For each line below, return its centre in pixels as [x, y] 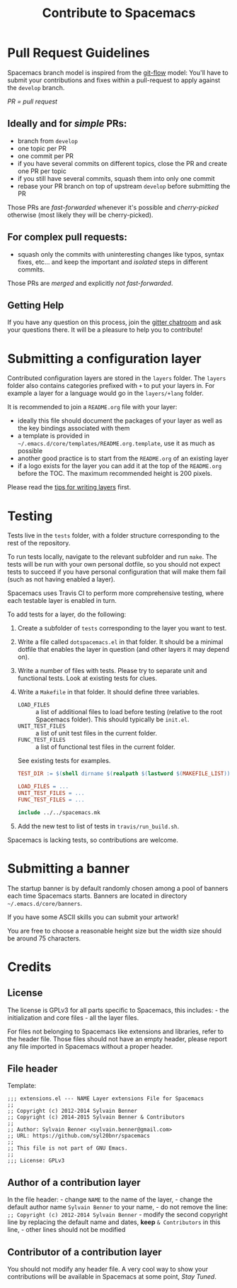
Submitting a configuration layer [104, 359]
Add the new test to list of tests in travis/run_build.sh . [98, 826]
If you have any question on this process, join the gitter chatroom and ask [114, 322]
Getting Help [36, 305]
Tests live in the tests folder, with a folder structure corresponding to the [114, 535]
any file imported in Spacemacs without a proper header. [90, 1046]
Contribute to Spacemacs [119, 13]
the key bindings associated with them [74, 428]
